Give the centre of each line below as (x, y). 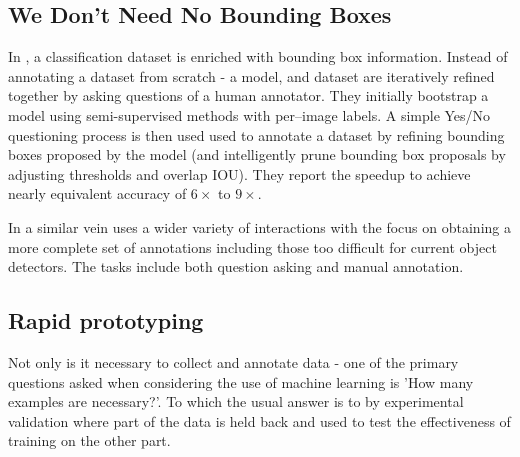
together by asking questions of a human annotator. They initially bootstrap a (248, 95)
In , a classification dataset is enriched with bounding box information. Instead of (258, 56)
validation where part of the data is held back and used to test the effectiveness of (259, 420)
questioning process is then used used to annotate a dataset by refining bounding (256, 134)
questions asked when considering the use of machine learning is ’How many (241, 381)
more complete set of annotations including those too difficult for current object (252, 246)
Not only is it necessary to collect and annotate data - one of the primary (233, 361)
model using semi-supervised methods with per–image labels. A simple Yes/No (249, 114)
